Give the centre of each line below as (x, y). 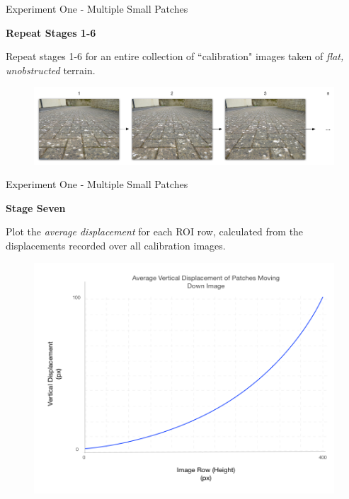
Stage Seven (36, 207)
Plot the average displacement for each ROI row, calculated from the (155, 231)
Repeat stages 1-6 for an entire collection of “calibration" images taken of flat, (175, 56)
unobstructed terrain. (51, 70)
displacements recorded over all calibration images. (116, 245)
